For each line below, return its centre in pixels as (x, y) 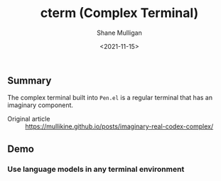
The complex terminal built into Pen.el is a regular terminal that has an (110, 98)
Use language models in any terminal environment (96, 169)
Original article (29, 119)
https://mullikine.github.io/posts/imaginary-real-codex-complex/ (119, 126)
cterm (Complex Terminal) (119, 13)
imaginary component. (40, 105)
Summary (29, 81)
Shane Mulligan (119, 33)
